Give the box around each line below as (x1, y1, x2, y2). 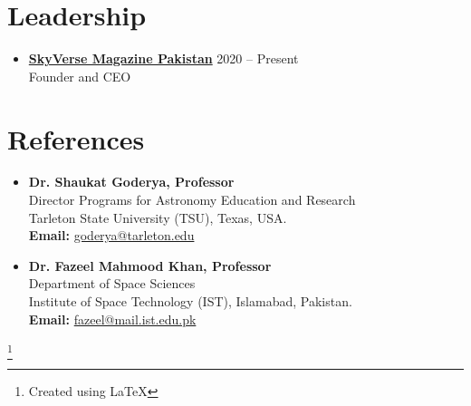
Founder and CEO (28, 66, 131, 85)
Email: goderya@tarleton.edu (28, 226, 195, 245)
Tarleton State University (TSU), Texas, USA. (28, 208, 287, 227)
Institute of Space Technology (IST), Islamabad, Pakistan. (28, 292, 352, 310)
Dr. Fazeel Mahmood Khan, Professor (28, 256, 272, 275)
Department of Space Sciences (28, 274, 196, 293)
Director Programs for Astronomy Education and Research (28, 190, 356, 209)
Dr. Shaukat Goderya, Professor (28, 172, 235, 191)
